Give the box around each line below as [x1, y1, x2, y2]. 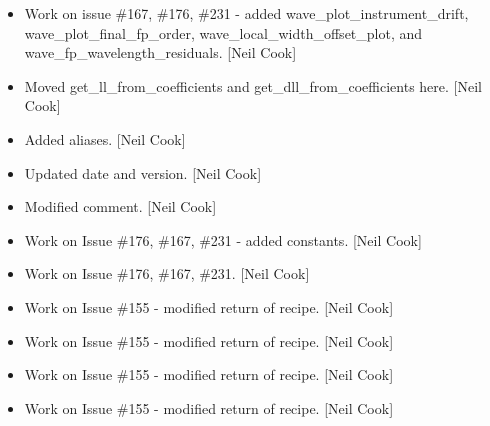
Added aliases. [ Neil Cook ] [24, 128, 186, 149]
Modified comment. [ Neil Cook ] [24, 196, 217, 217]
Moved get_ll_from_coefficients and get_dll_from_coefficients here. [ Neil [24, 75, 482, 96]
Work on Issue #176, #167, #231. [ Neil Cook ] [24, 263, 310, 284]
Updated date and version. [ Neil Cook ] [24, 162, 262, 183]
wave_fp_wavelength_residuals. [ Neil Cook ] [24, 42, 297, 63]
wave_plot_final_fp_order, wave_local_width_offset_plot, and [24, 22, 423, 43]
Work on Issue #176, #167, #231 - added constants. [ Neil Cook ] [24, 229, 422, 250]
